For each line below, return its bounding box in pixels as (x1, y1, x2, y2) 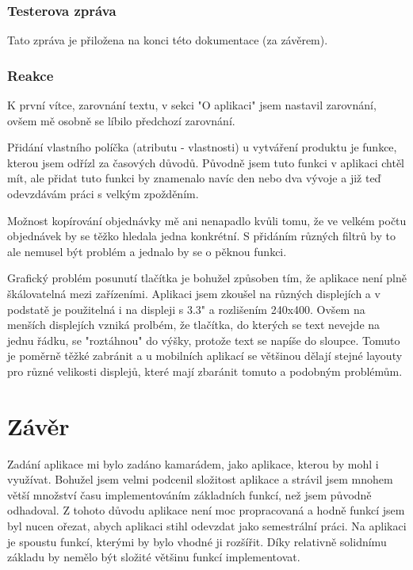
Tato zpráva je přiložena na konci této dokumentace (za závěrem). (7, 32, 328, 48)
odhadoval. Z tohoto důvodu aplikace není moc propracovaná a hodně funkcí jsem (7, 502, 405, 518)
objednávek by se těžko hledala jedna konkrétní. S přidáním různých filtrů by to (7, 228, 396, 244)
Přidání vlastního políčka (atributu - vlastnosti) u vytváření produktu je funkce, (7, 139, 397, 155)
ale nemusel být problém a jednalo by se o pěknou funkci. (7, 243, 287, 259)
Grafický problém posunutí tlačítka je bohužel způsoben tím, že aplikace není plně (7, 270, 407, 286)
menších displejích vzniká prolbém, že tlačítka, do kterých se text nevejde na (7, 316, 380, 333)
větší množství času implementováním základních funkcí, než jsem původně (7, 486, 372, 503)
